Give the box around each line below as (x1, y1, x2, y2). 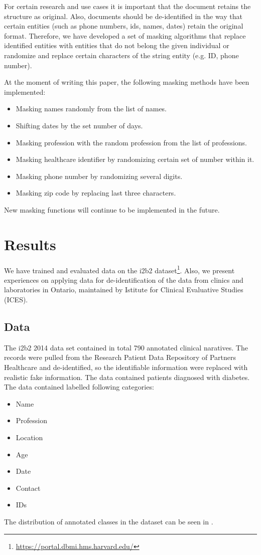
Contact (16, 482, 41, 493)
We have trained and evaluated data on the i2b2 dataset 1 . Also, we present (4, 263, 235, 275)
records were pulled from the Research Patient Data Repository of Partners (4, 352, 236, 362)
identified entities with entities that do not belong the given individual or (4, 40, 229, 51)
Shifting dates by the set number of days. (16, 120, 143, 130)
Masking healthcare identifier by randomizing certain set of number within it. (16, 154, 254, 164)
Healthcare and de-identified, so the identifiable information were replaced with (4, 362, 248, 373)
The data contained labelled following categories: (4, 382, 154, 392)
